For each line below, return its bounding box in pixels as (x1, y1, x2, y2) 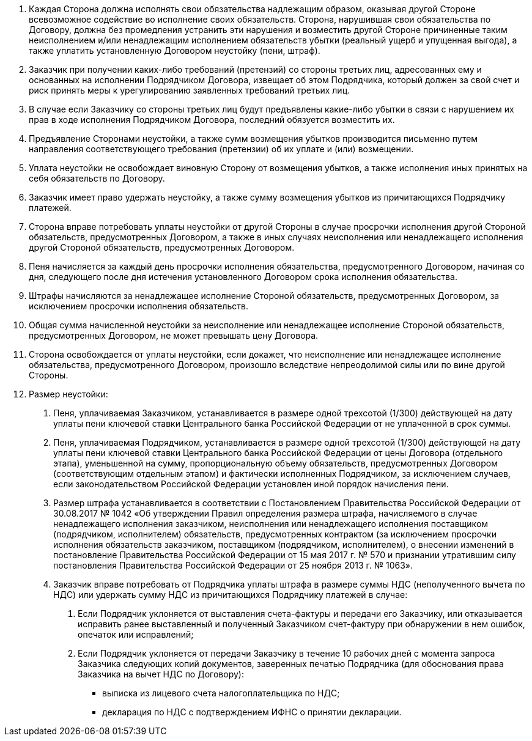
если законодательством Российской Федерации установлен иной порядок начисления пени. (53, 479, 449, 489)
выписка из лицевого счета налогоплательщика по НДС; (102, 688, 340, 698)
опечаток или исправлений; (78, 629, 194, 640)
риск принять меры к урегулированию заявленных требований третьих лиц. (29, 85, 350, 95)
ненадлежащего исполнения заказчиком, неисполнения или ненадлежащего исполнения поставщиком (53, 518, 489, 529)
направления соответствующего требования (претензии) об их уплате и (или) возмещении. (29, 144, 414, 154)
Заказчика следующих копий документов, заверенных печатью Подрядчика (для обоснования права (78, 658, 504, 669)
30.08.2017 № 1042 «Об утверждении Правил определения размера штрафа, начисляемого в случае (53, 508, 478, 518)
